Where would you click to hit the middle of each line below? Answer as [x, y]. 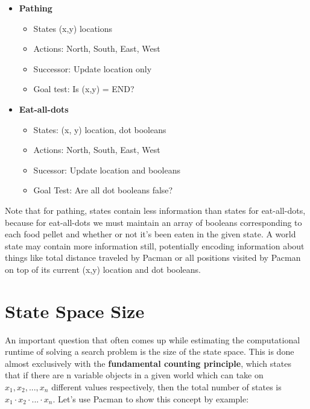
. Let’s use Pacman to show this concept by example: [151, 398]
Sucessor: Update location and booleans [107, 170]
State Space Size [75, 311]
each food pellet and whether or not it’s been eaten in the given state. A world [150, 234]
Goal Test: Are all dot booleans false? [103, 190]
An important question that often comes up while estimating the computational [153, 339]
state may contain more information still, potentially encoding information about [155, 245]
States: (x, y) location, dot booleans [100, 129]
